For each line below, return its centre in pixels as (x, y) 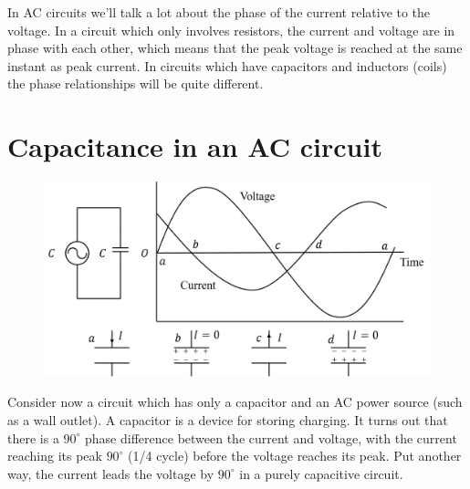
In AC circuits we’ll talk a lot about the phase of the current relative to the (219, 12)
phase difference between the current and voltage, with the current (271, 437)
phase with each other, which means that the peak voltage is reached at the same (235, 48)
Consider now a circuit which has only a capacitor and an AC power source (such (235, 402)
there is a (33, 437)
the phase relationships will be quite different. (136, 83)
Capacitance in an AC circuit (195, 146)
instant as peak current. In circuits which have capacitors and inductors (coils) (227, 65)
